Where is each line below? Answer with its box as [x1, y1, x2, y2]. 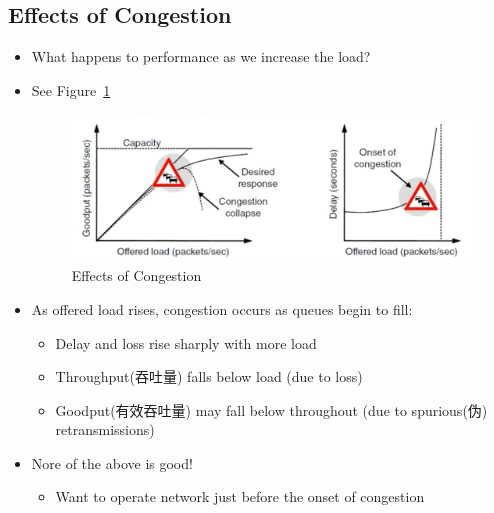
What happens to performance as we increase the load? [31, 46, 371, 67]
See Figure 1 [31, 79, 111, 100]
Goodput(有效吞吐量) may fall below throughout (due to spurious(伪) [55, 399, 488, 420]
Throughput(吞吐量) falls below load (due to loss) [55, 366, 363, 387]
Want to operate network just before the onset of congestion [55, 486, 425, 507]
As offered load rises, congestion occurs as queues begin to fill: [31, 298, 413, 319]
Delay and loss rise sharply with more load [55, 332, 317, 353]
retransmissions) [55, 419, 155, 440]
